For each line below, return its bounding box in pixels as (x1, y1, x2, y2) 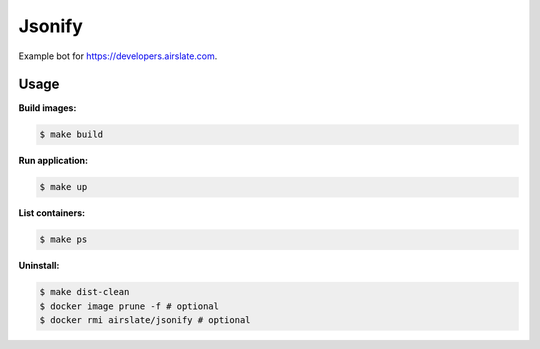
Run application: (18, 155, 89, 167)
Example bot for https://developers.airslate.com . (18, 50, 218, 62)
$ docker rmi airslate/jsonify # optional (39, 315, 251, 326)
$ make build (39, 129, 104, 140)
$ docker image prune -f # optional (39, 300, 220, 312)
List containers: (18, 207, 85, 219)
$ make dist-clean (39, 286, 130, 298)
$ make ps (39, 234, 88, 245)
